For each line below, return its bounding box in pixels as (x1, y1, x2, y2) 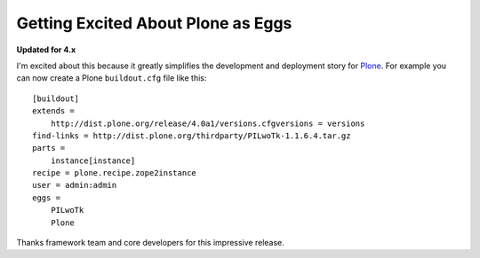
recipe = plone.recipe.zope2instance (32, 168, 197, 178)
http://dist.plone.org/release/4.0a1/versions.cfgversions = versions (50, 118, 365, 129)
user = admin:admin (32, 180, 117, 191)
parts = (32, 143, 66, 153)
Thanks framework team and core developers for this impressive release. (16, 238, 284, 248)
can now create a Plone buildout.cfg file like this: (16, 73, 207, 83)
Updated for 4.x (16, 44, 76, 55)
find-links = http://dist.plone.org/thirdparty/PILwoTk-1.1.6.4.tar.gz (32, 130, 351, 141)
